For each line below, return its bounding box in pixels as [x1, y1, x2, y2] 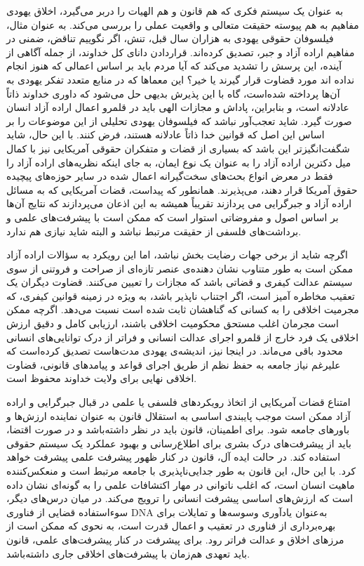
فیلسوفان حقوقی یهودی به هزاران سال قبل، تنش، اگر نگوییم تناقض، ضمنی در [6, 31, 334, 46]
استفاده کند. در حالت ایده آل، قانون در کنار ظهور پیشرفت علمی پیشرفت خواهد [6, 449, 341, 464]
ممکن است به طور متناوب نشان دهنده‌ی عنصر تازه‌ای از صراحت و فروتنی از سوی [6, 261, 353, 275]
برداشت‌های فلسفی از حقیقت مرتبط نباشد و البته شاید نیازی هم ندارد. [6, 223, 302, 238]
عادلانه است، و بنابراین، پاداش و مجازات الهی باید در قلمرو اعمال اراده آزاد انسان [6, 100, 349, 114]
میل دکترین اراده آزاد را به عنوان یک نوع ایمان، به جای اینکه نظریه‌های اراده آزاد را [6, 154, 351, 169]
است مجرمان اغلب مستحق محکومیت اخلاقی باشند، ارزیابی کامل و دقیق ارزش [6, 316, 339, 331]
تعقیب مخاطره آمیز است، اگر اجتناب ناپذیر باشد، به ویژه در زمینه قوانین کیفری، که [6, 288, 355, 303]
